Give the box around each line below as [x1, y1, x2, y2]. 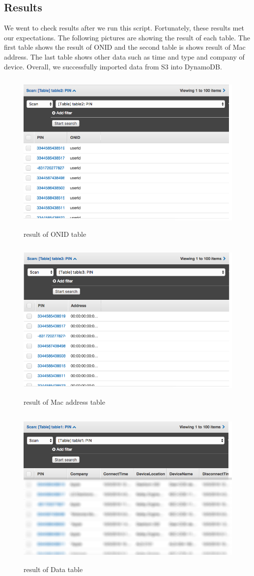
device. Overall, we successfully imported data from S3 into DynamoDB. [4, 61, 222, 71]
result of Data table [24, 564, 83, 575]
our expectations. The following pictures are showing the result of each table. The [4, 32, 250, 42]
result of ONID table [24, 229, 86, 239]
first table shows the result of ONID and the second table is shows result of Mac [4, 42, 246, 52]
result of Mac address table [24, 396, 105, 407]
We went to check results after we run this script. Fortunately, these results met [4, 23, 244, 33]
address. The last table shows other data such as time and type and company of [4, 51, 245, 62]
